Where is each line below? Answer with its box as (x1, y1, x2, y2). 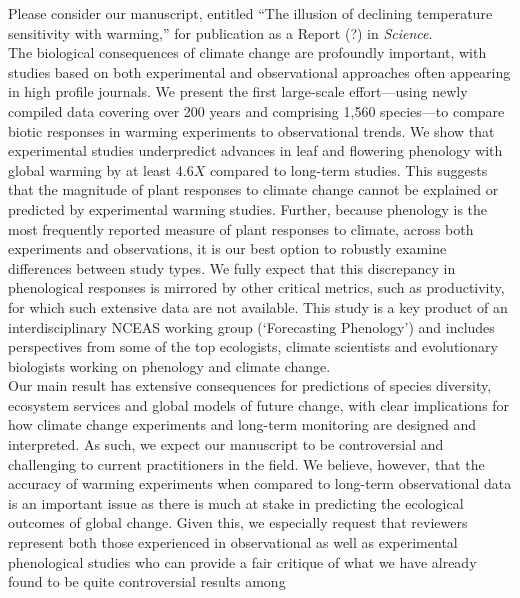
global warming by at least (8, 159, 172, 180)
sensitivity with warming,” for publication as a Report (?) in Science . (8, 22, 433, 43)
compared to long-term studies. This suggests (209, 159, 488, 180)
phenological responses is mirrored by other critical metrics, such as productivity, (8, 277, 505, 298)
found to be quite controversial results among (8, 571, 286, 592)
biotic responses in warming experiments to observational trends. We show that (8, 120, 495, 141)
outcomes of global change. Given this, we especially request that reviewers (8, 512, 468, 533)
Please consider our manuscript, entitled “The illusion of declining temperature (8, 3, 493, 23)
